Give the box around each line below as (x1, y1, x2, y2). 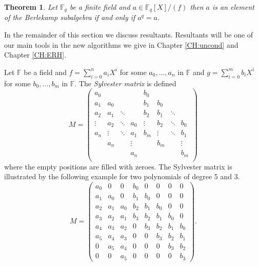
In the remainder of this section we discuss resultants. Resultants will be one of (4, 29, 253, 40)
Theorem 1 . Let (4, 2, 58, 12)
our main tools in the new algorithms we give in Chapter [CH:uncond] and (4, 39, 238, 50)
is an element (212, 2, 254, 12)
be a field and (24, 66, 67, 77)
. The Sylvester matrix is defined (74, 78, 176, 88)
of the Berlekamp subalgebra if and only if (4, 12, 135, 23)
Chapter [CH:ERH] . (4, 49, 67, 60)
